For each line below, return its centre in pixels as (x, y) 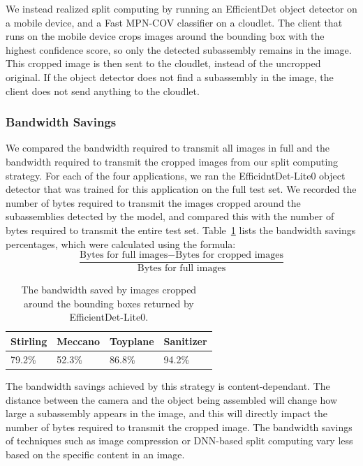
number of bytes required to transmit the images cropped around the (153, 202)
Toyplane (132, 341)
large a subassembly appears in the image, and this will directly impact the (166, 413)
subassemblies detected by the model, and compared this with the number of (170, 216)
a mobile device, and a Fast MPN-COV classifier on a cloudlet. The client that (174, 22)
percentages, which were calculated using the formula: (121, 243)
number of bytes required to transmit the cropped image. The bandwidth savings (179, 427)
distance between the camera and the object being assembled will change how (172, 399)
